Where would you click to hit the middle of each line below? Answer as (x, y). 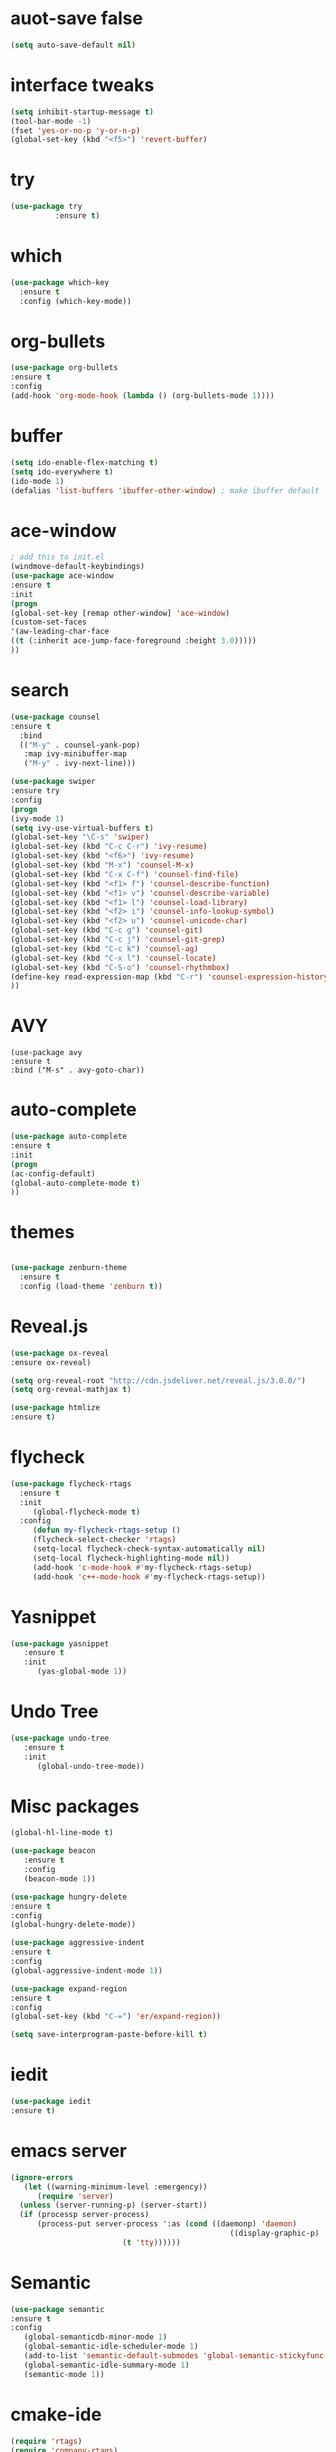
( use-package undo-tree (60, 1738)
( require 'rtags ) (46, 2441)
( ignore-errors (42, 2177)
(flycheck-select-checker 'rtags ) (104, 1540)
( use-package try (46, 207)
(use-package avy (46, 1053)
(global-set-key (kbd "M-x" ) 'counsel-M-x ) (102, 865)
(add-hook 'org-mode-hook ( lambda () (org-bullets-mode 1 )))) (142, 396)
